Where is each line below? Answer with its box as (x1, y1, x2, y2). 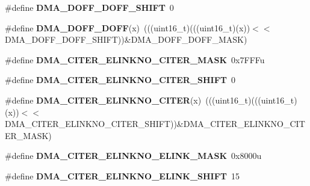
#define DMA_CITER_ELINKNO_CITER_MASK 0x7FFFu (5, 53, 265, 66)
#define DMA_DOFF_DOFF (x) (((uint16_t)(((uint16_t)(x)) (5, 21, 250, 34)
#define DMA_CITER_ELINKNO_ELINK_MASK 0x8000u (5, 149, 262, 162)
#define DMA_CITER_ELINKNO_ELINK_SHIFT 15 (5, 169, 240, 182)
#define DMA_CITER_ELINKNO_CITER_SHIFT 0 (5, 73, 236, 86)
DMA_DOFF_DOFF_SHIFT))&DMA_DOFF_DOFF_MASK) (5, 33, 247, 46)
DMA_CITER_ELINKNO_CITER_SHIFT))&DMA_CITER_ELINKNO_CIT (5, 117, 305, 130)
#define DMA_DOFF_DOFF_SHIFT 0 (5, 1, 174, 13)
